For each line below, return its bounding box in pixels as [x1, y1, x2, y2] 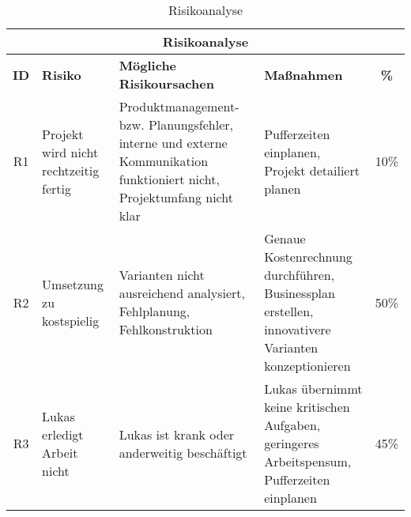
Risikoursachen [119, 74, 214, 92]
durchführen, [264, 266, 335, 284]
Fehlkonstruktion [119, 320, 213, 338]
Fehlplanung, [119, 302, 190, 320]
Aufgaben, [264, 416, 321, 434]
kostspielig [42, 311, 100, 330]
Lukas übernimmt [264, 379, 363, 398]
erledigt [42, 425, 84, 443]
